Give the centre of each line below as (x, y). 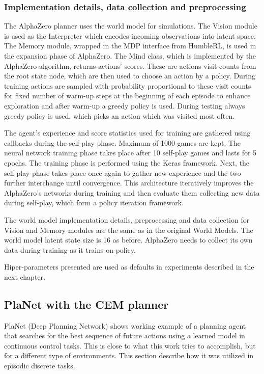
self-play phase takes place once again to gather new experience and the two (123, 172)
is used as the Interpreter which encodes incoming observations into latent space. (130, 35)
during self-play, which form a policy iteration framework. (94, 203)
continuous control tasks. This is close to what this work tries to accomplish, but (130, 345)
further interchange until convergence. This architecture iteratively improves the (129, 183)
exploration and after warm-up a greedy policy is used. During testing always (125, 105)
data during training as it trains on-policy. (70, 249)
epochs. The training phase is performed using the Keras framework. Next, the (127, 162)
